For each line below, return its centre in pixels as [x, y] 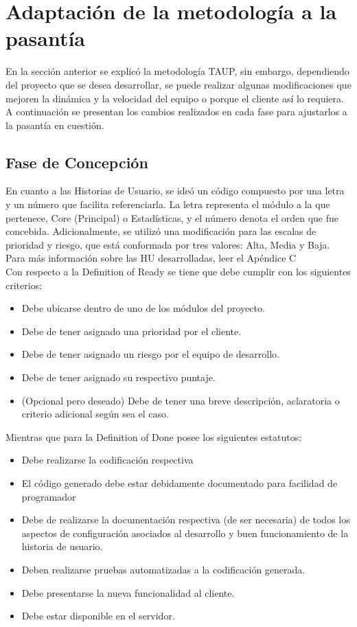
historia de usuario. [62, 546]
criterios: [24, 285]
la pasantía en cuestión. [55, 125]
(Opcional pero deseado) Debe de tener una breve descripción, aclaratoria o [181, 400]
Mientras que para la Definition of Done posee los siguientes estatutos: [154, 436]
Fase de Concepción [77, 162]
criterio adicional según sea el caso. [95, 414]
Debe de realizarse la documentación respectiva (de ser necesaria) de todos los [186, 520]
